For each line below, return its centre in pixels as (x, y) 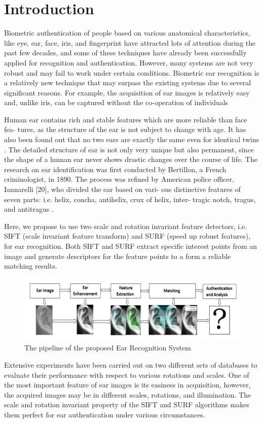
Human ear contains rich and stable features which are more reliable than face (126, 119)
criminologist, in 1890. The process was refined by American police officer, (119, 179)
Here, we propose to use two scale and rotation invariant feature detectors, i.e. (126, 226)
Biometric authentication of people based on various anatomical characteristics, (127, 33)
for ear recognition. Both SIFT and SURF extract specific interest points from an (131, 246)
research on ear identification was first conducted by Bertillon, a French (115, 169)
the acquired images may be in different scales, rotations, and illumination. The (128, 394)
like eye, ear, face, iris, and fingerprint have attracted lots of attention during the (130, 42)
